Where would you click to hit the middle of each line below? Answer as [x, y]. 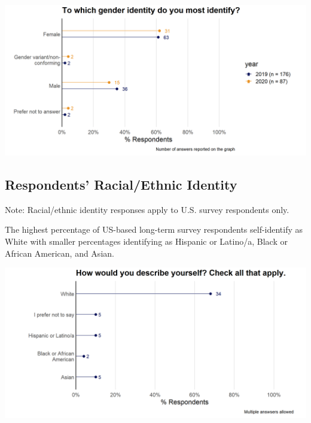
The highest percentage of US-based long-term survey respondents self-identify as [154, 229]
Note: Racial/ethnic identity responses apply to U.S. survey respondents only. [147, 209]
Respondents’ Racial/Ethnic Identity [121, 184]
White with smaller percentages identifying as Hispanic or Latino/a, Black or [146, 241]
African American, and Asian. [60, 253]
